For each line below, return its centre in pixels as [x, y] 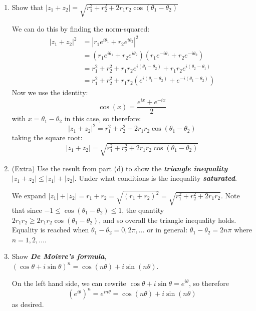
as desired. [28, 304]
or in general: [167, 230]
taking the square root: [47, 137]
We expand [29, 195]
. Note [230, 195]
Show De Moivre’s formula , [59, 256]
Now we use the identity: [50, 92]
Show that [28, 7]
